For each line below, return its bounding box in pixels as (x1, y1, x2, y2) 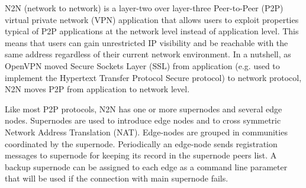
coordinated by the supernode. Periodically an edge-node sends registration (5, 137, 278, 150)
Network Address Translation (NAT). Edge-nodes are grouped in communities (5, 125, 288, 138)
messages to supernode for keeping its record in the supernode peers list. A (5, 149, 277, 161)
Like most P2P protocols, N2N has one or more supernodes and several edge (5, 102, 282, 115)
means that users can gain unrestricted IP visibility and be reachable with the (5, 36, 288, 48)
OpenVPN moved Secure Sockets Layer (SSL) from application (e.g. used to (5, 59, 280, 72)
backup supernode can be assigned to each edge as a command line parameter (5, 160, 288, 173)
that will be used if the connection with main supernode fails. (5, 172, 228, 184)
